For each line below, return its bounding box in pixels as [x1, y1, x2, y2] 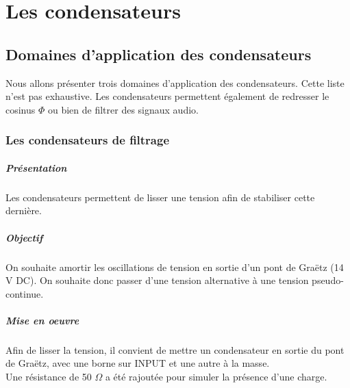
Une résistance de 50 [5, 370, 92, 384]
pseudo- [312, 273, 344, 287]
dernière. [5, 203, 42, 218]
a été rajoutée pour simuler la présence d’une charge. [105, 370, 327, 384]
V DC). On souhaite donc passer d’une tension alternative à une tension [5, 273, 309, 287]
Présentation [5, 160, 67, 174]
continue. [5, 286, 44, 300]
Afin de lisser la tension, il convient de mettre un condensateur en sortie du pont [5, 342, 345, 357]
